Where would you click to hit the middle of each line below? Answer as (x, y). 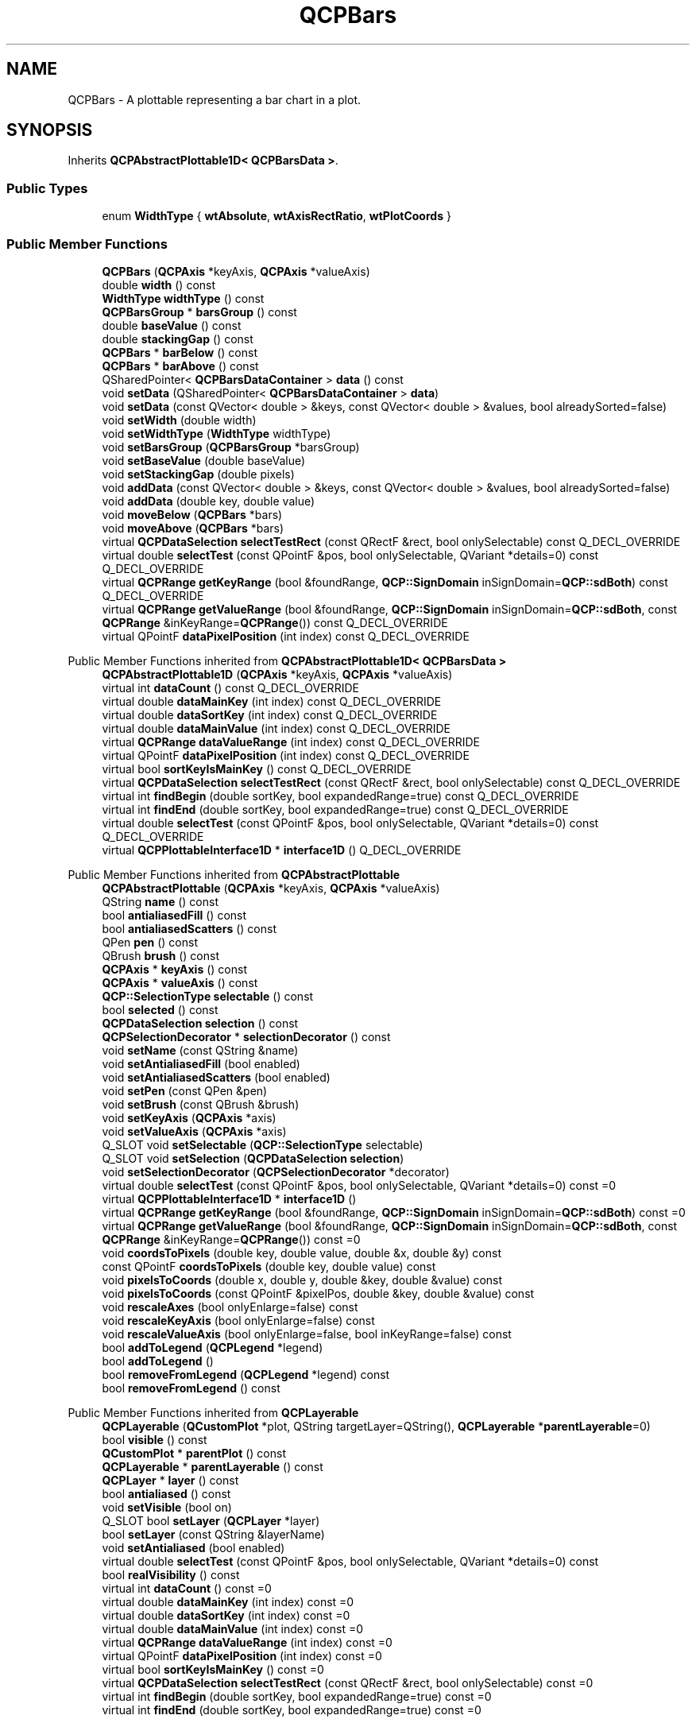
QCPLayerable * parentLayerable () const (213, 1466)
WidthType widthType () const (183, 298)
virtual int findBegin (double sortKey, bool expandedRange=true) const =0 (297, 1696)
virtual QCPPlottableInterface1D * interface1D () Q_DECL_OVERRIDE (282, 850)
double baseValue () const (172, 325)
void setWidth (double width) (179, 420)
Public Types (47, 188)
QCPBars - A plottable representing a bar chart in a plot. (215, 99)
